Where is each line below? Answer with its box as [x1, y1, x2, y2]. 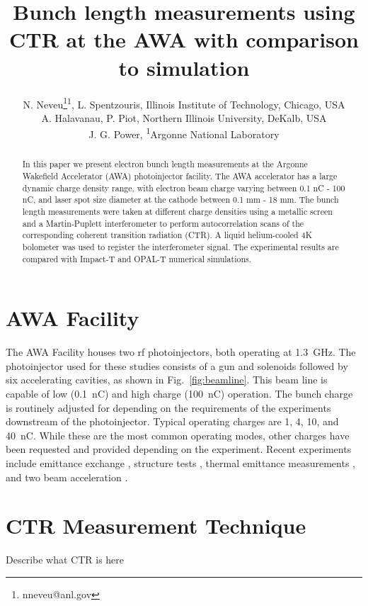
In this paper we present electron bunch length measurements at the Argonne [22, 158, 308, 170]
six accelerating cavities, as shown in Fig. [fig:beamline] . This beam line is [6, 372, 328, 387]
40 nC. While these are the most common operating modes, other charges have [6, 427, 350, 442]
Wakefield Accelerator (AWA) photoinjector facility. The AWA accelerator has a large [22, 170, 338, 182]
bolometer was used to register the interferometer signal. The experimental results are [22, 240, 339, 252]
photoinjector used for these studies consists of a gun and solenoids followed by [6, 358, 348, 373]
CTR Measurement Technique [6, 511, 306, 540]
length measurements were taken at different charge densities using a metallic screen [22, 206, 333, 218]
